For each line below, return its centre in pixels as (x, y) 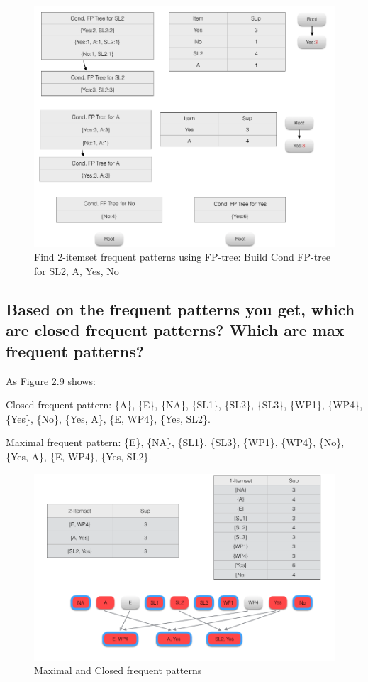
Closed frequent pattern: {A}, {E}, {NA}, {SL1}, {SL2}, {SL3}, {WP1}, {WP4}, (184, 405)
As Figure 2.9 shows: (51, 380)
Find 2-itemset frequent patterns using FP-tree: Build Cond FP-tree (183, 257)
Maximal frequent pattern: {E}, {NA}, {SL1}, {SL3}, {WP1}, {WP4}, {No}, (175, 442)
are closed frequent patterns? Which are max (175, 330)
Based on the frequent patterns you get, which (180, 309)
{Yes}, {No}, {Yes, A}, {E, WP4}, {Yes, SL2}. (108, 418)
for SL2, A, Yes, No (77, 271)
